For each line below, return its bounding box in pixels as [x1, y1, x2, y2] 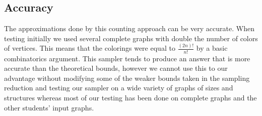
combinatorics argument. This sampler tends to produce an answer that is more [4, 53, 250, 63]
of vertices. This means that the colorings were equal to [4, 43, 175, 53]
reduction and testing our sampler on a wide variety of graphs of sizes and [4, 82, 233, 93]
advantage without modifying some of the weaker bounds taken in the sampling [4, 72, 250, 83]
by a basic [196, 43, 228, 53]
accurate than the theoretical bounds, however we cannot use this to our [4, 63, 228, 73]
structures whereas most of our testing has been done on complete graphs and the [4, 92, 257, 102]
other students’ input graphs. [4, 102, 94, 112]
